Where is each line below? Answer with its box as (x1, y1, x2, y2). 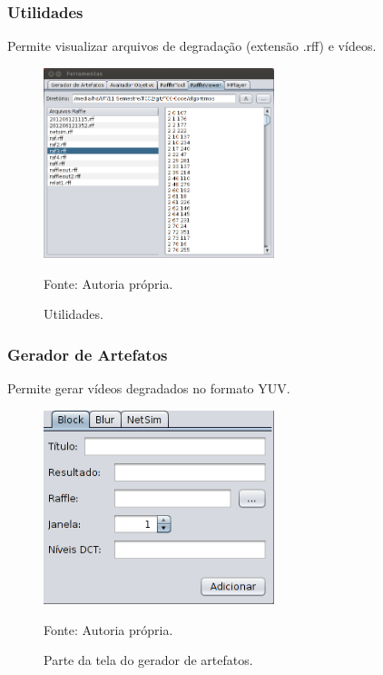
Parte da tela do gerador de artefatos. (44, 650, 253, 670)
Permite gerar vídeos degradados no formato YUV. (7, 379, 290, 398)
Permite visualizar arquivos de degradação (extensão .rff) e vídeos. (7, 36, 377, 55)
